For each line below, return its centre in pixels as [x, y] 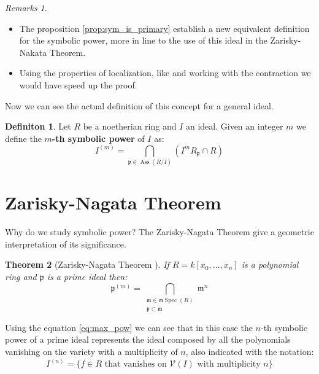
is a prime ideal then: [87, 277]
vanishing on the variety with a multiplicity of [91, 351]
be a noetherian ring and [130, 126]
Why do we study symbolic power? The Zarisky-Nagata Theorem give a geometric [159, 232]
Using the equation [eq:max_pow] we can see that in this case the [129, 327]
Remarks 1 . [26, 7]
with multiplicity [229, 364]
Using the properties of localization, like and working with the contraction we [165, 73]
